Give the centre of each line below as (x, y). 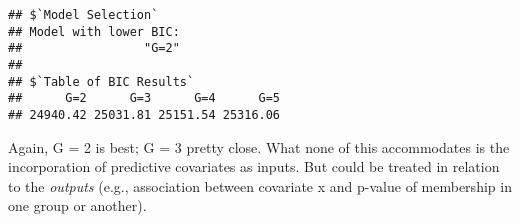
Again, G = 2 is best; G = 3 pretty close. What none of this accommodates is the (259, 146)
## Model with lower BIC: (94, 31)
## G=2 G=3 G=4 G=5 (144, 98)
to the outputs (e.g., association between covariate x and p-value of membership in (260, 185)
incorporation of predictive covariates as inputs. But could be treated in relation (254, 166)
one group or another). (77, 205)
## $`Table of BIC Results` (101, 81)
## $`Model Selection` (83, 15)
